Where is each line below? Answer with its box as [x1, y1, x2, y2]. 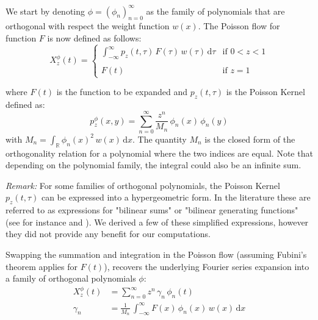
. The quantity [132, 132, 187, 145]
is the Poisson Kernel [226, 85, 305, 98]
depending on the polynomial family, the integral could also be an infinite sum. [5, 158, 302, 171]
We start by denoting [5, 4, 85, 17]
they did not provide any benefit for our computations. [5, 227, 211, 240]
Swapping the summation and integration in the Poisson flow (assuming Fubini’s [5, 248, 307, 261]
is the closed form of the [204, 132, 295, 145]
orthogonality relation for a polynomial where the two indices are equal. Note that [5, 146, 313, 159]
